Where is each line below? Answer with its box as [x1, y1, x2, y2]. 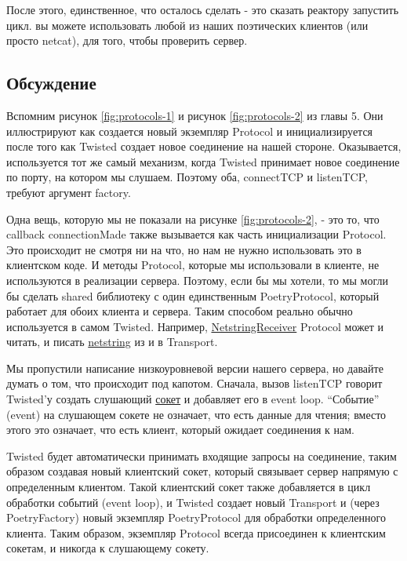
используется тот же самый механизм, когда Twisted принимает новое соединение [6, 153, 400, 169]
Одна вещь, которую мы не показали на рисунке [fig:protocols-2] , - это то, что [6, 210, 380, 227]
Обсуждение [6, 71, 96, 95]
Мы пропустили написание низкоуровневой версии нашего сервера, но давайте [6, 359, 383, 376]
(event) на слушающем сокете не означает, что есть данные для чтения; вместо [6, 406, 387, 422]
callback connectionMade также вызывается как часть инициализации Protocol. [6, 226, 387, 242]
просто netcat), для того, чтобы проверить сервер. [6, 32, 248, 49]
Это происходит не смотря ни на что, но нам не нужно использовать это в [6, 241, 362, 257]
